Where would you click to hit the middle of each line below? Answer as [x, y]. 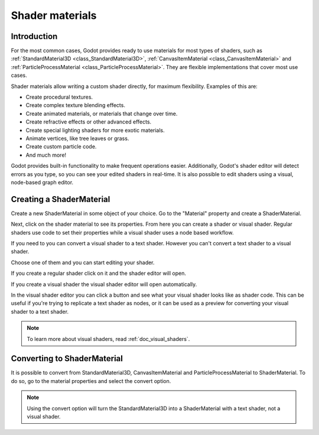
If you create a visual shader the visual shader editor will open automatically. [104, 284]
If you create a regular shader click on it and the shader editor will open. [98, 273]
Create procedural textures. [59, 97]
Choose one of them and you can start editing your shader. [83, 262]
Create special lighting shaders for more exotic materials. [95, 130]
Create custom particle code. [61, 147]
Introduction [34, 36]
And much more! [46, 155]
